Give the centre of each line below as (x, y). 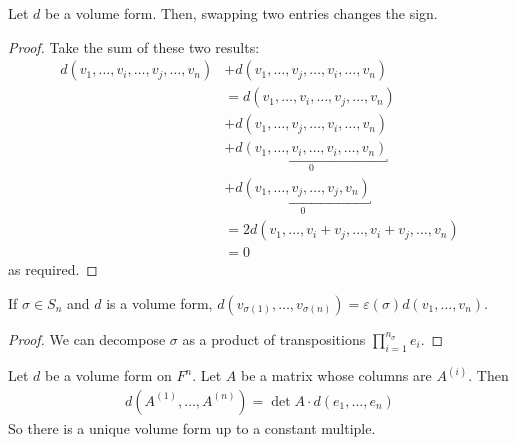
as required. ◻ (53, 269)
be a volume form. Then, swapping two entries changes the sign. (241, 13)
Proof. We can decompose (87, 338)
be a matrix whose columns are (336, 375)
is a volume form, (159, 302)
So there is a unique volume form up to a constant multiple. (192, 427)
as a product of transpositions (274, 338)
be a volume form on (108, 375)
